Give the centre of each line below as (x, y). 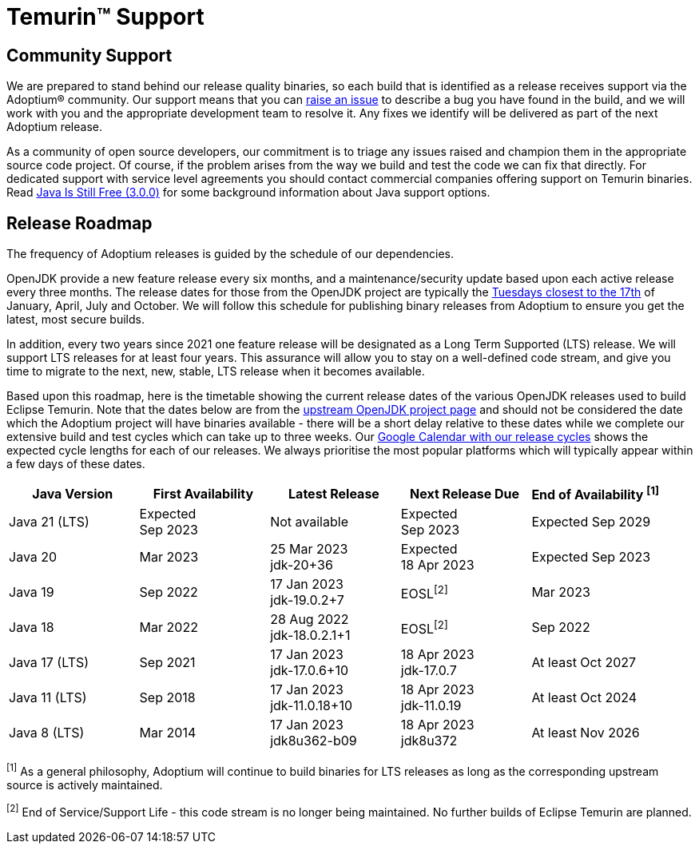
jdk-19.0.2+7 (307, 600)
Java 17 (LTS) (49, 663)
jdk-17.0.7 (429, 671)
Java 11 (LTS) (48, 698)
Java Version (73, 493)
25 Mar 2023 (309, 549)
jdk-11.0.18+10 (311, 706)
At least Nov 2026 (586, 733)
